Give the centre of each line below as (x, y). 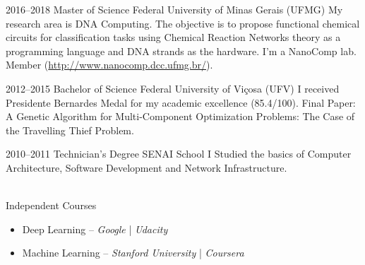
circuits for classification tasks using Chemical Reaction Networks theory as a (173, 37)
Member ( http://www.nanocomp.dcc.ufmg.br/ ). (109, 65)
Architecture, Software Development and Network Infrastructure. (146, 167)
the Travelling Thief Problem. (70, 130)
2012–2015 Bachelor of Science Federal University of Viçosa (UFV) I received (173, 88)
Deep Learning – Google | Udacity (95, 229)
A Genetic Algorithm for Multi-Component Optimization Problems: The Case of (180, 116)
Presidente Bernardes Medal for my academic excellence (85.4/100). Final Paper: (181, 102)
